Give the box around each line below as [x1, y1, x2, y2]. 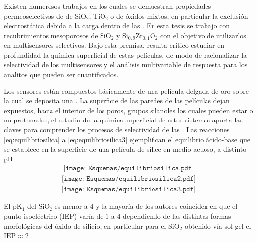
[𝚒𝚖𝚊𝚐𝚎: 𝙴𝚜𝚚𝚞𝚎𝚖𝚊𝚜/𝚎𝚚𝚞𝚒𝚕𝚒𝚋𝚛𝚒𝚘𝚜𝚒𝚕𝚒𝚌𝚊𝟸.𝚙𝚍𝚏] [62, 175, 196, 183]
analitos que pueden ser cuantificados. [4, 69, 119, 80]
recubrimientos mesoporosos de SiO [4, 30, 111, 40]
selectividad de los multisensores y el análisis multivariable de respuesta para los [4, 59, 248, 70]
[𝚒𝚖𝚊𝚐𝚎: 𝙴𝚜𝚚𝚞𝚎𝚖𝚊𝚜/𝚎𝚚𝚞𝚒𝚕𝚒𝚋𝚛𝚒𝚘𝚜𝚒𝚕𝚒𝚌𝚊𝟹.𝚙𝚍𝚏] [62, 186, 196, 193]
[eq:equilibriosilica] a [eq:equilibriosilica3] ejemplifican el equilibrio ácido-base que [4, 134, 251, 144]
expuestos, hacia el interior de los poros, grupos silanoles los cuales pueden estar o [4, 105, 253, 115]
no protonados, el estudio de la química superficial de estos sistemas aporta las [4, 115, 243, 125]
